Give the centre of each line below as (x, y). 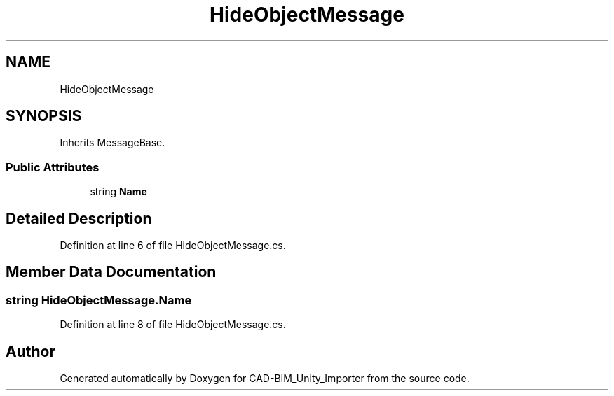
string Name (118, 192)
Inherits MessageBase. (112, 143)
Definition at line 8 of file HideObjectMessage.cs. (173, 325)
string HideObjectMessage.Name (99, 300)
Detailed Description (79, 218)
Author (30, 351)
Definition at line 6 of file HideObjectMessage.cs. (173, 246)
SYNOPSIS (44, 116)
